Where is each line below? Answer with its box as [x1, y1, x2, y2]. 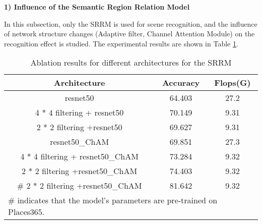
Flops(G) [214, 77, 251, 89]
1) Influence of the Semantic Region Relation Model [4, 2, 190, 12]
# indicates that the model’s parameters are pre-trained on [8, 194, 218, 206]
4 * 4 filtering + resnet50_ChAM [20, 150, 139, 162]
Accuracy [162, 77, 200, 89]
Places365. [8, 206, 45, 218]
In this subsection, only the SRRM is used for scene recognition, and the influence [4, 18, 257, 29]
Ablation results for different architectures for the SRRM [30, 57, 232, 69]
